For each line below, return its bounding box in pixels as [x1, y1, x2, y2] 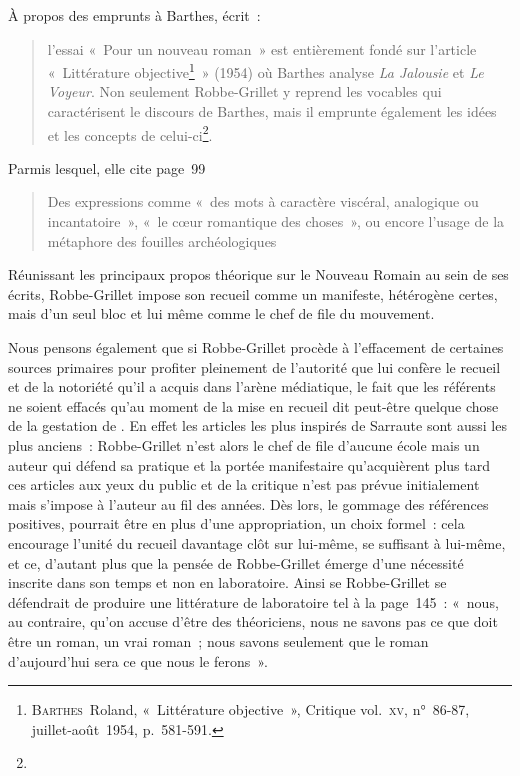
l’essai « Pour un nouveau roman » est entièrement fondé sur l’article [47, 38, 477, 59]
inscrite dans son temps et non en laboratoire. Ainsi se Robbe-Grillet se [8, 572, 447, 593]
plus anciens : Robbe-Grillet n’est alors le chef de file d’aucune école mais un [8, 435, 480, 455]
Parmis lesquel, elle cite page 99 [8, 157, 206, 178]
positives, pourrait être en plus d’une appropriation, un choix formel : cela [8, 513, 465, 534]
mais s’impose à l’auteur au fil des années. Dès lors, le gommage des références [8, 493, 489, 514]
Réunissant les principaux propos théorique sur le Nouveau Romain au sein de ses [8, 264, 509, 285]
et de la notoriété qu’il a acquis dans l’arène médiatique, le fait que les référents [8, 376, 496, 397]
